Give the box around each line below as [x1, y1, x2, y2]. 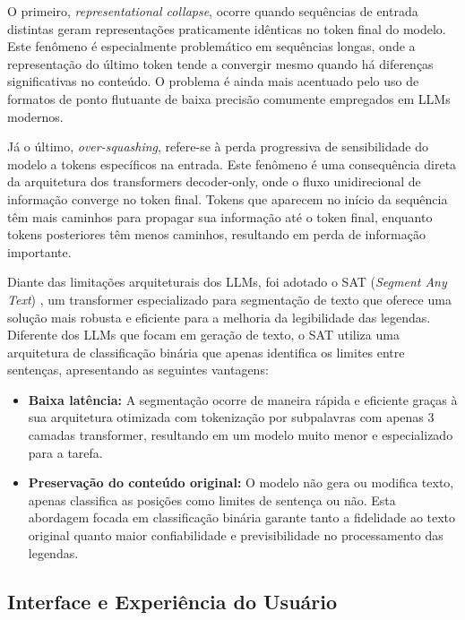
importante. [7, 242, 72, 261]
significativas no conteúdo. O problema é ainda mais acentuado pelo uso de [7, 72, 419, 90]
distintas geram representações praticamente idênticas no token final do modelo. [7, 19, 446, 38]
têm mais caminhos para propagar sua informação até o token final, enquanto [7, 207, 433, 226]
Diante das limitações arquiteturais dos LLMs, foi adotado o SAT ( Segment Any [7, 272, 447, 291]
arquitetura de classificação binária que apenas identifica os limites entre [7, 342, 405, 361]
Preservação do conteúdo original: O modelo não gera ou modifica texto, [28, 473, 454, 492]
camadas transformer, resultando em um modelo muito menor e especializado [28, 426, 453, 444]
